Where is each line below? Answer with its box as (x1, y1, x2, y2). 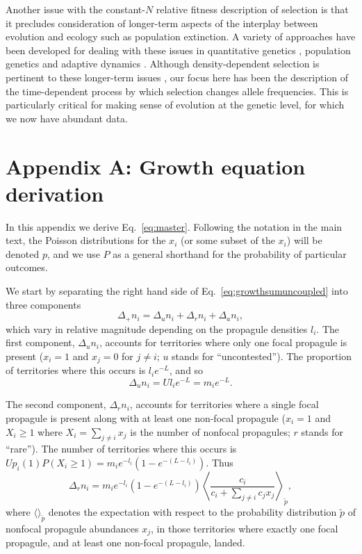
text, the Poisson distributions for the (6, 233, 166, 247)
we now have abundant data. (6, 111, 128, 125)
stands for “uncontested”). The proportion (172, 348, 352, 363)
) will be (286, 233, 322, 247)
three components (6, 297, 81, 311)
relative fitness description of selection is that (156, 2, 349, 16)
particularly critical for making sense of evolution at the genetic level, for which (6, 97, 345, 112)
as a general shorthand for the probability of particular (113, 246, 347, 261)
